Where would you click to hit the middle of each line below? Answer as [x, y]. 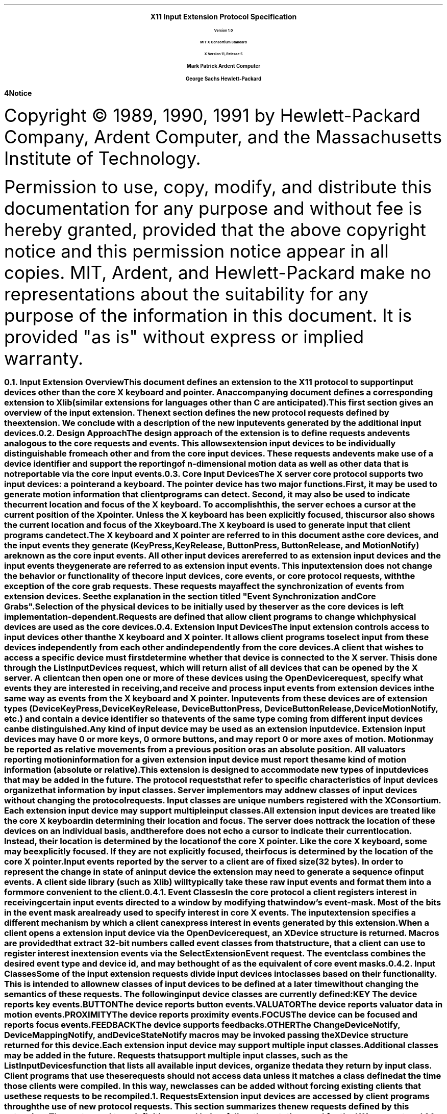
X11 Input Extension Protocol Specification [224, 17]
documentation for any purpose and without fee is [213, 208]
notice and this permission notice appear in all [196, 251]
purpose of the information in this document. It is [208, 315]
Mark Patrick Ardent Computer [224, 66]
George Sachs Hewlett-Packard [224, 79]
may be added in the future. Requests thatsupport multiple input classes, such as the [176, 1056]
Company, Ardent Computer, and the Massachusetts [223, 137]
